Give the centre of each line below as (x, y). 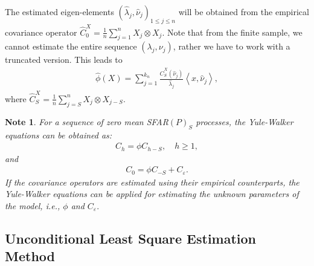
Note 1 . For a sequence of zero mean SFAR (87, 121)
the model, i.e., (33, 205)
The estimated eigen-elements (59, 11)
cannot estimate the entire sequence (71, 46)
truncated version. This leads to (64, 60)
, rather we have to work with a (232, 46)
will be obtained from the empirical (244, 11)
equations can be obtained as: (59, 135)
